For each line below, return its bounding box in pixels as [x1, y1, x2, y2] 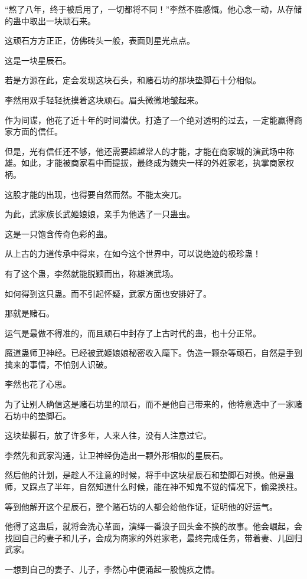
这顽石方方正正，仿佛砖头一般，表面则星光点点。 [5, 34, 195, 47]
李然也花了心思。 [5, 378, 71, 390]
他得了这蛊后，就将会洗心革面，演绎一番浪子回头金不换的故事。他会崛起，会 [5, 520, 302, 532]
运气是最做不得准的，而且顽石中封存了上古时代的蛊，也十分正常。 [5, 326, 261, 339]
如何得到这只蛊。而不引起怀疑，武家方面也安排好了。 [5, 287, 211, 299]
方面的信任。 [12, 125, 63, 138]
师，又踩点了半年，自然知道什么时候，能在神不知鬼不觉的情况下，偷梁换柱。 [5, 480, 302, 493]
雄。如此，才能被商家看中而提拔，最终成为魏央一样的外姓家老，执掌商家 [5, 156, 286, 169]
